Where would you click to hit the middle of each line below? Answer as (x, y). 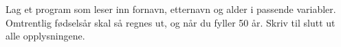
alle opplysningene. (45, 36)
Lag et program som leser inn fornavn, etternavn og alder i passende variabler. (171, 9)
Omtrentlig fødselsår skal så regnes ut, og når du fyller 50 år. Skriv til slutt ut (170, 22)
